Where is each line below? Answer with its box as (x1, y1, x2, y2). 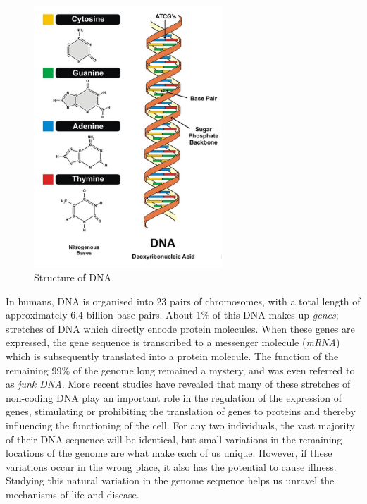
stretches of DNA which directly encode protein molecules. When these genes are (6, 321, 355, 336)
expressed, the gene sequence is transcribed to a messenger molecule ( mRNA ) (6, 335, 340, 350)
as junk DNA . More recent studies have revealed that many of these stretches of (6, 376, 351, 391)
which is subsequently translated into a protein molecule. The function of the (6, 349, 339, 364)
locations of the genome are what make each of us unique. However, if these (6, 445, 332, 460)
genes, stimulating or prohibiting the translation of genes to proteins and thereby (6, 404, 356, 419)
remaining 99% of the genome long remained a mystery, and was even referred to (6, 362, 355, 377)
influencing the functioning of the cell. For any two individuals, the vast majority (6, 418, 355, 433)
